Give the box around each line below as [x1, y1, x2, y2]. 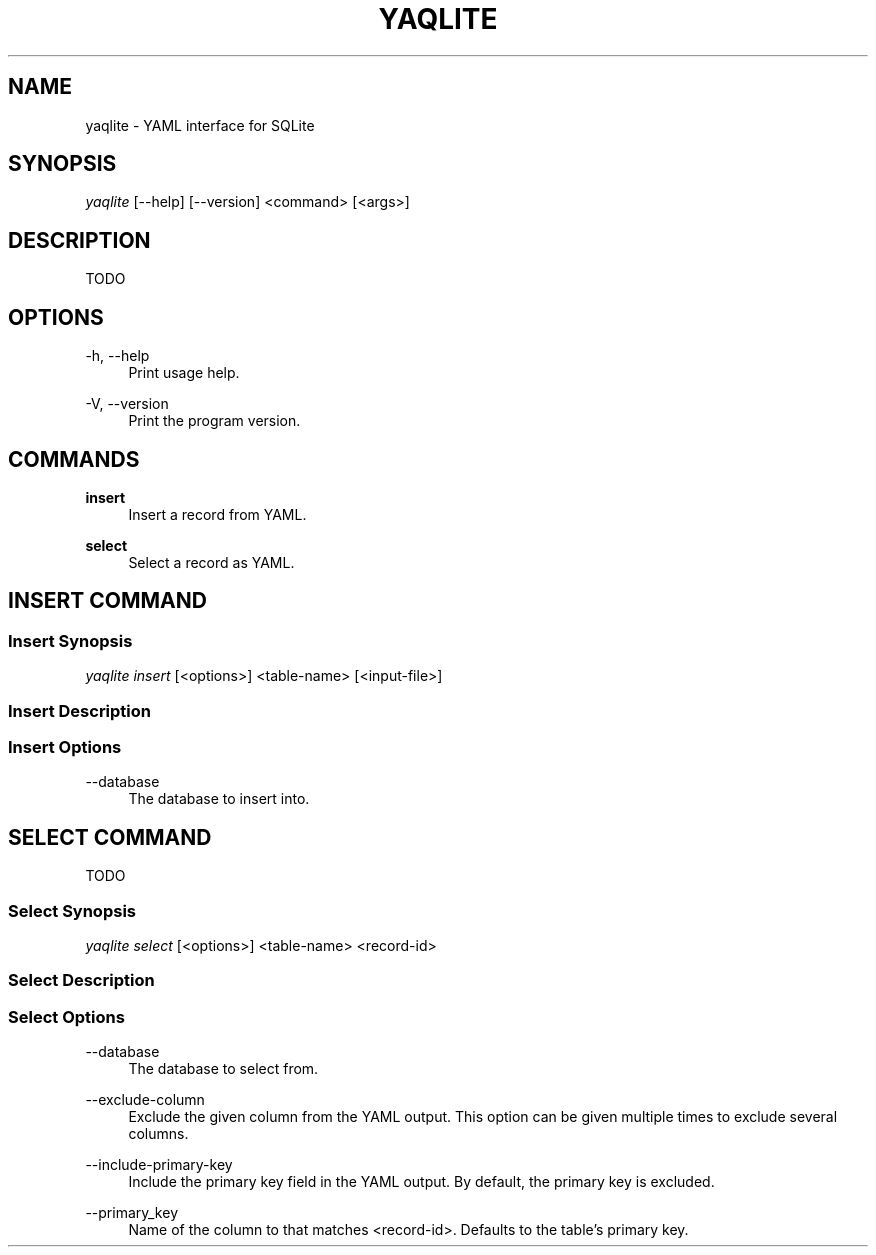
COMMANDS [8, 446, 140, 472]
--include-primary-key [85, 1156, 233, 1174]
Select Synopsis [8, 900, 136, 921]
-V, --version [85, 395, 169, 413]
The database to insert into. [128, 790, 310, 808]
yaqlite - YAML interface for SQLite [85, 116, 315, 134]
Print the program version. [128, 412, 301, 430]
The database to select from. [128, 1060, 319, 1078]
